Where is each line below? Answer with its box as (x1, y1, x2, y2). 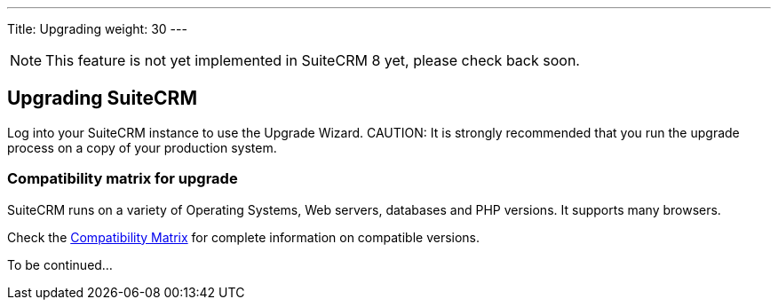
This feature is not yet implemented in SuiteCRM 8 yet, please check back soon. (45, 51, 580, 69)
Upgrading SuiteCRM (7, 87, 197, 110)
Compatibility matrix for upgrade (7, 169, 238, 188)
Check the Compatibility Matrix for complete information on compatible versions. (7, 229, 480, 245)
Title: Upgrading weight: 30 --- (7, 21, 187, 36)
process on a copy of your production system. (7, 139, 277, 155)
